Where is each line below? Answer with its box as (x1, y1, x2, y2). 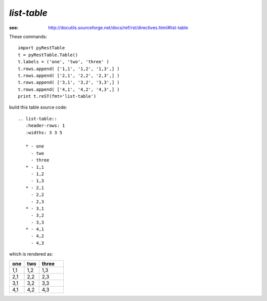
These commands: (9, 34, 47, 39)
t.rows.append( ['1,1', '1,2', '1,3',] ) (18, 66, 120, 72)
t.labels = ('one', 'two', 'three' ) (18, 59, 110, 65)
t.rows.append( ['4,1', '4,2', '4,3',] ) (18, 86, 120, 92)
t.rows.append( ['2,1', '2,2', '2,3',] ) (18, 73, 120, 78)
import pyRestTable (18, 45, 65, 51)
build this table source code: (9, 104, 67, 111)
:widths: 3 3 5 (25, 130, 63, 135)
